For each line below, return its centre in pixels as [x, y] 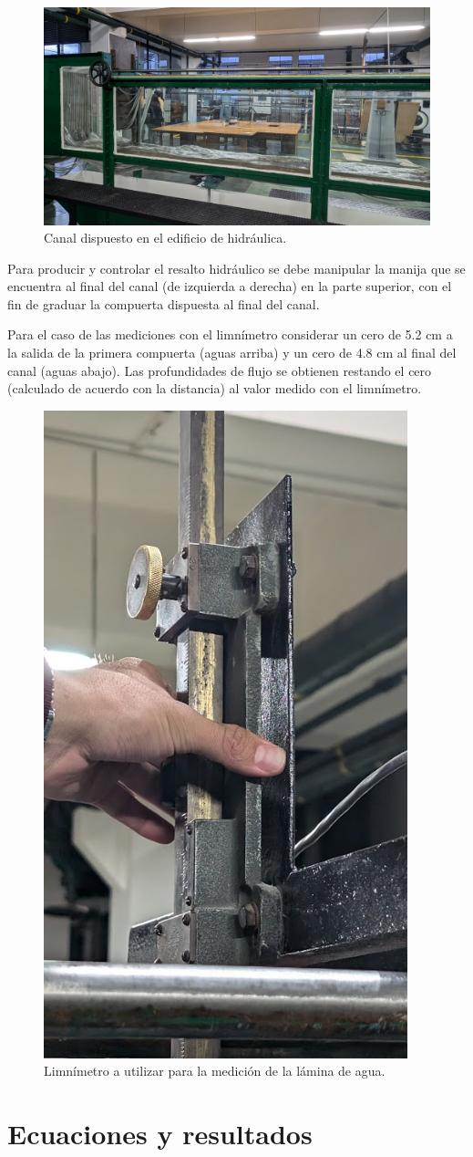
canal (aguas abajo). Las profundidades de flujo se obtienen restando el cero [220, 370]
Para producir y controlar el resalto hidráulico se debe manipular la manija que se [236, 268]
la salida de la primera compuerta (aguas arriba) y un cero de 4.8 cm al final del [232, 353]
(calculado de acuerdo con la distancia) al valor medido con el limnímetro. [215, 388]
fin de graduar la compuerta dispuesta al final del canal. [164, 303]
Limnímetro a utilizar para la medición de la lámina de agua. [215, 1071]
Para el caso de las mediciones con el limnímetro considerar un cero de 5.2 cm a [230, 334]
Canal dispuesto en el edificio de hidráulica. [165, 238]
